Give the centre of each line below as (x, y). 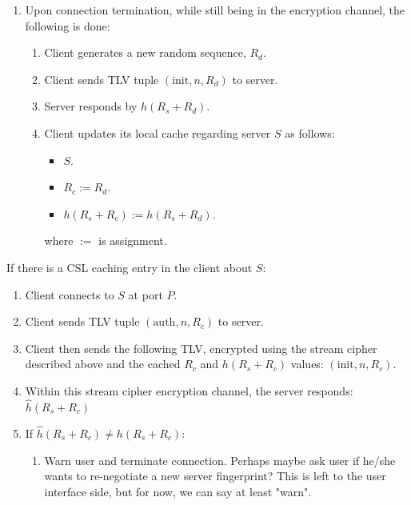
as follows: (310, 132)
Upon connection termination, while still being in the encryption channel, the (215, 10)
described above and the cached (103, 364)
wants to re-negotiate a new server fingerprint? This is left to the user (215, 476)
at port (146, 294)
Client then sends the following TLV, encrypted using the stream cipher (201, 348)
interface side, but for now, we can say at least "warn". (178, 491)
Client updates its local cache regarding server (158, 132)
